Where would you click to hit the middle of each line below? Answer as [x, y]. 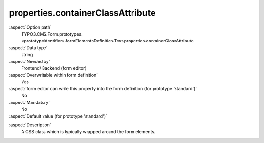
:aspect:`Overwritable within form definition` [54, 75]
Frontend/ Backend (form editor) [54, 68]
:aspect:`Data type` [28, 48]
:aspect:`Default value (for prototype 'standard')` [58, 116]
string [27, 55]
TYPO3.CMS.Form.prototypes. [52, 34]
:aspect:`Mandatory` [30, 102]
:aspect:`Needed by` [30, 61]
